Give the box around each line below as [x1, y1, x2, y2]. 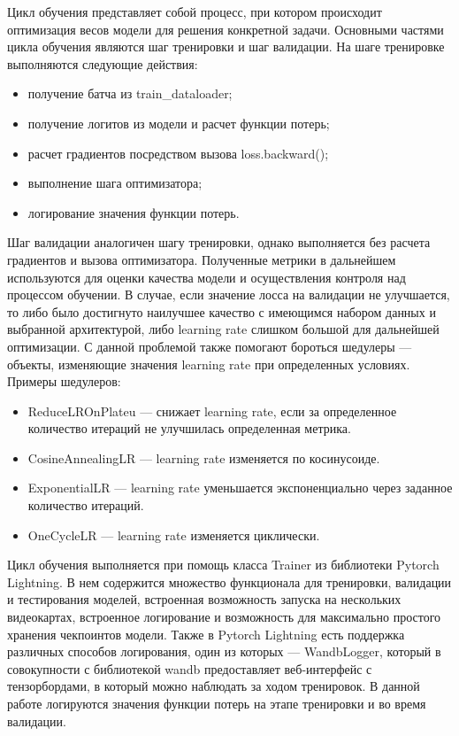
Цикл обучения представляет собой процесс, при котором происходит [7, 3, 382, 20]
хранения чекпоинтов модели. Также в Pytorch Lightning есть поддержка [7, 624, 405, 643]
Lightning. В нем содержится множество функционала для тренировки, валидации [7, 572, 452, 591]
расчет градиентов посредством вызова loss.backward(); [27, 143, 329, 162]
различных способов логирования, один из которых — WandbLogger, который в [7, 642, 441, 661]
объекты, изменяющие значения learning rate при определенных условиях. [7, 354, 410, 373]
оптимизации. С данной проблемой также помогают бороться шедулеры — [7, 337, 412, 355]
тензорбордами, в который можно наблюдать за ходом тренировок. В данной [7, 677, 420, 695]
